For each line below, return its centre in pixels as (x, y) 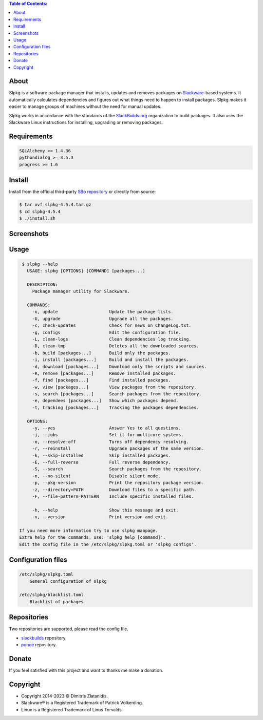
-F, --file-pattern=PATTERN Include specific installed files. (113, 496)
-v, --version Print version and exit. (100, 517)
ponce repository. (39, 645)
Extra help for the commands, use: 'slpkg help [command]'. (93, 538)
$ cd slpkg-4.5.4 (40, 212)
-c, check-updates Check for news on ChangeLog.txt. (112, 326)
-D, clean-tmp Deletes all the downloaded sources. (115, 346)
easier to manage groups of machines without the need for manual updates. (85, 106)
